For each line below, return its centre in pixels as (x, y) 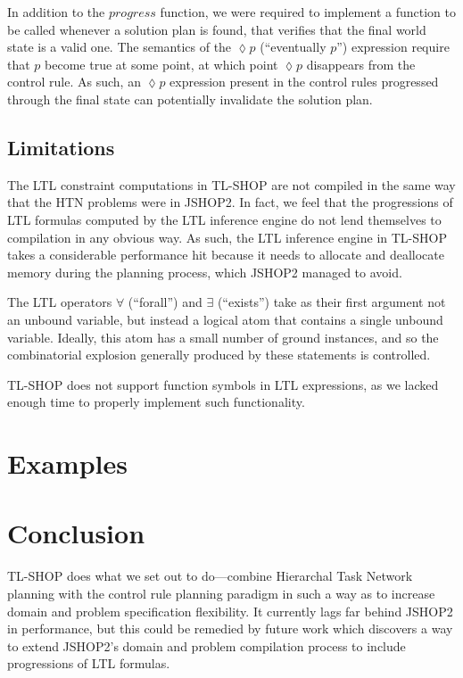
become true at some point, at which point (161, 64)
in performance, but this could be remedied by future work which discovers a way (230, 628)
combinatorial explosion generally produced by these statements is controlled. (219, 355)
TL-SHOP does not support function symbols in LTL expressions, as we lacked (223, 384)
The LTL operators (60, 302)
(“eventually (293, 47)
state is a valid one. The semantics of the (120, 47)
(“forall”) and (165, 302)
